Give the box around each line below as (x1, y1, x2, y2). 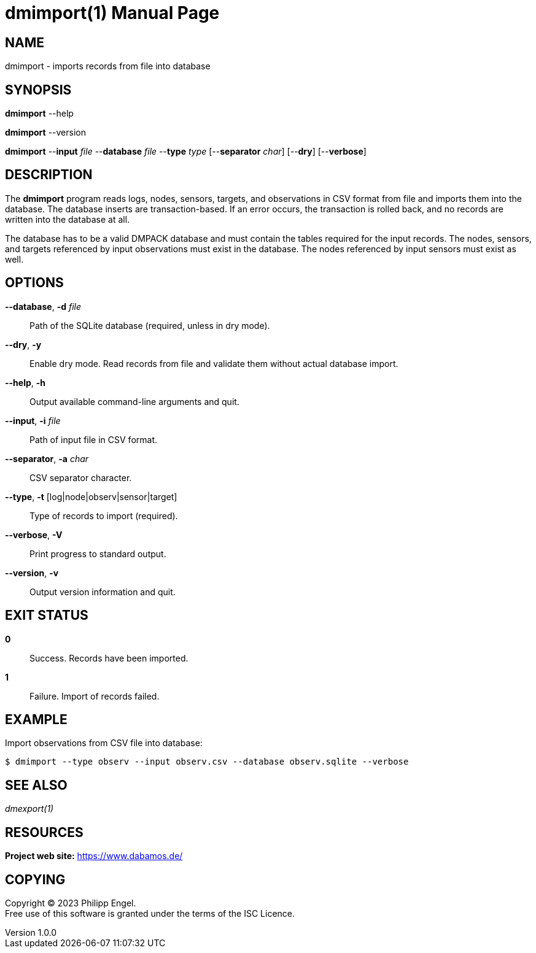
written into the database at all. (5, 214, 130, 225)
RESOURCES (5, 824, 84, 840)
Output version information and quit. (29, 586, 176, 597)
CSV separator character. (29, 472, 132, 483)
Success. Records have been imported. (29, 652, 188, 663)
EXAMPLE (5, 711, 68, 727)
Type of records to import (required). (29, 510, 178, 521)
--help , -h (5, 377, 46, 388)
